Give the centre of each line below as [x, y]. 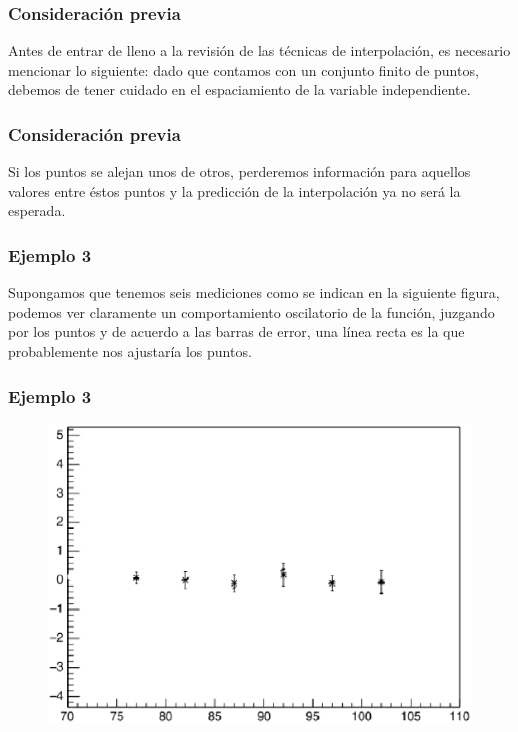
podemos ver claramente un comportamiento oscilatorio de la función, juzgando [251, 311]
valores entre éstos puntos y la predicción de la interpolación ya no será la [234, 190]
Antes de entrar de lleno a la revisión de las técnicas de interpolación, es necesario [259, 50]
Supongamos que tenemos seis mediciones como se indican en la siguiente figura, [254, 292]
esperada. [37, 210]
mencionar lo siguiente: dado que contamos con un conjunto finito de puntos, [243, 69]
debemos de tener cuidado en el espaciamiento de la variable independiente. [239, 89]
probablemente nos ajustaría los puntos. [130, 351]
